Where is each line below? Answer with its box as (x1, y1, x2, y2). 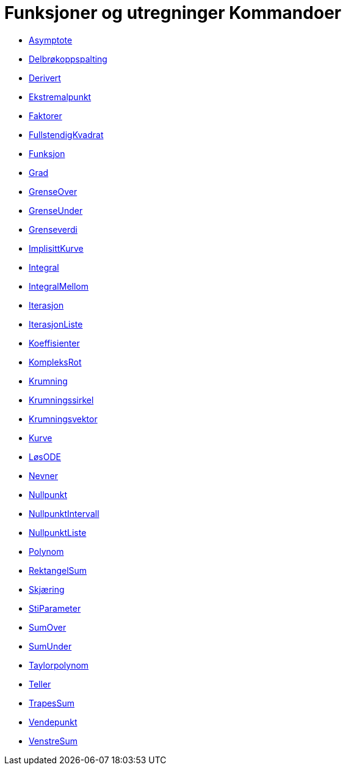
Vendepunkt (29, 716, 77, 727)
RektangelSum (29, 565, 87, 576)
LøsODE (29, 451, 61, 462)
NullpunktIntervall (29, 508, 99, 519)
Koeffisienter (29, 337, 80, 348)
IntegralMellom (29, 280, 88, 291)
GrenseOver (29, 186, 77, 197)
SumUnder (29, 640, 72, 651)
